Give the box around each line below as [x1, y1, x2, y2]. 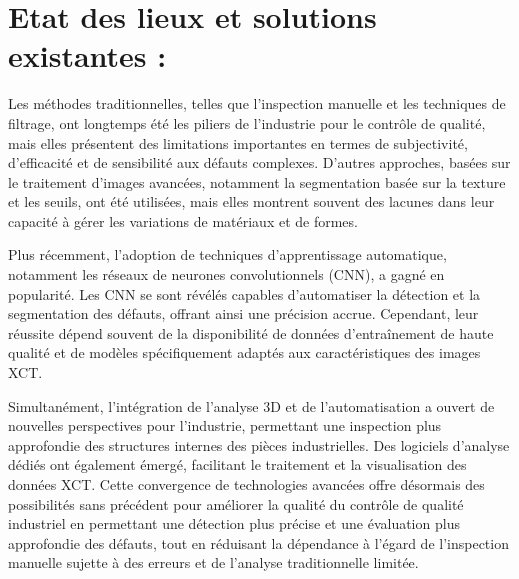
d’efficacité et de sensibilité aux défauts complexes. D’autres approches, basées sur [8, 152, 511, 173]
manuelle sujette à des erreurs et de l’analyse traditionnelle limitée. [8, 552, 419, 573]
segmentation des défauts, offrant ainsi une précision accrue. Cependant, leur [8, 303, 479, 324]
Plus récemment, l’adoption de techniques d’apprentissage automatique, [8, 244, 447, 265]
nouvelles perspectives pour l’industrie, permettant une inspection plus [8, 415, 442, 436]
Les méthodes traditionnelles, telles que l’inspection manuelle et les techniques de [8, 93, 506, 114]
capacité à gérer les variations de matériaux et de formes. [8, 210, 358, 231]
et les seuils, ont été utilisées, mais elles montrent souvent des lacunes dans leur [8, 191, 495, 212]
